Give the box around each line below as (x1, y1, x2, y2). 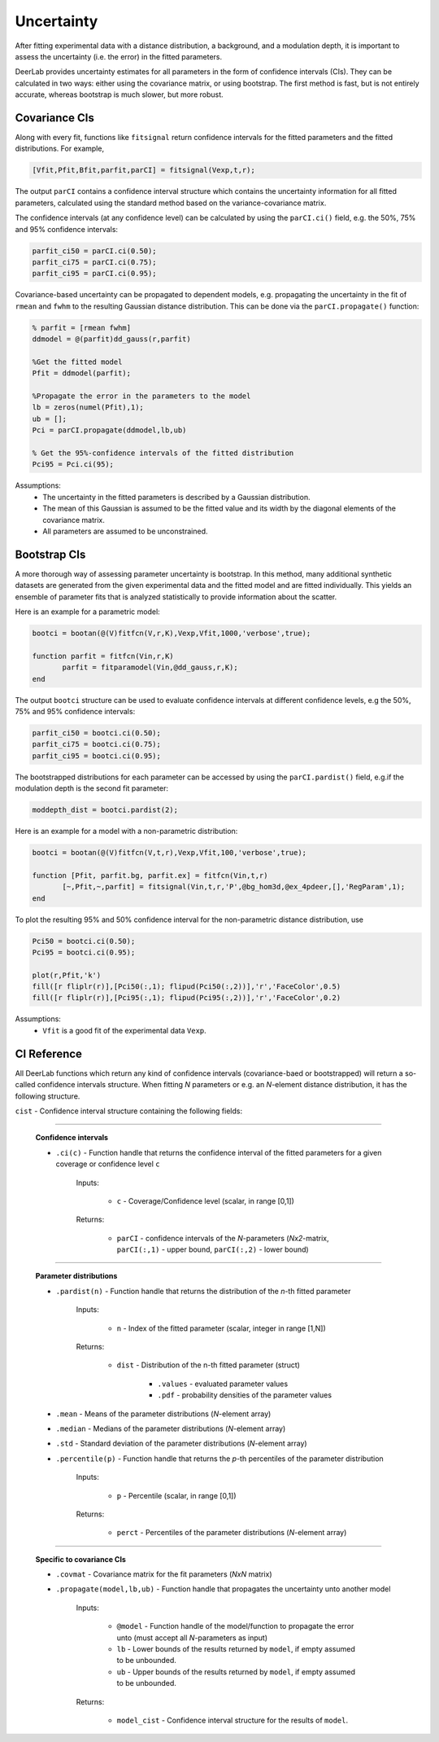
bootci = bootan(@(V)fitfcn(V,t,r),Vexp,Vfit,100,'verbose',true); (32, 848, 307, 857)
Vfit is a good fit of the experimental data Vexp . (42, 1025, 206, 1035)
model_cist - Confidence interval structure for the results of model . (116, 1715, 349, 1725)
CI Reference (15, 1047, 83, 1060)
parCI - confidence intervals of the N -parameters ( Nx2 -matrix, (116, 1233, 329, 1243)
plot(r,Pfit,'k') (32, 970, 102, 980)
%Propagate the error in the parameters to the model (32, 392, 251, 401)
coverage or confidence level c (55, 1159, 160, 1169)
